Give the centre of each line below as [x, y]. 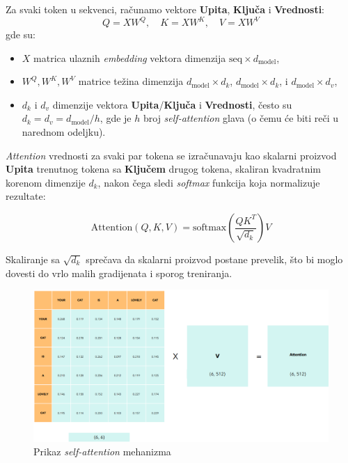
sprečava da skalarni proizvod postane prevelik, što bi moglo [214, 259]
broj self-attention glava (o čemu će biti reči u [241, 118]
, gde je [116, 118]
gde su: [21, 34]
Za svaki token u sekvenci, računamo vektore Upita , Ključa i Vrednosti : [165, 9]
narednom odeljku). [64, 132]
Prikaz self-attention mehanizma [102, 452]
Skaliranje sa [33, 259]
